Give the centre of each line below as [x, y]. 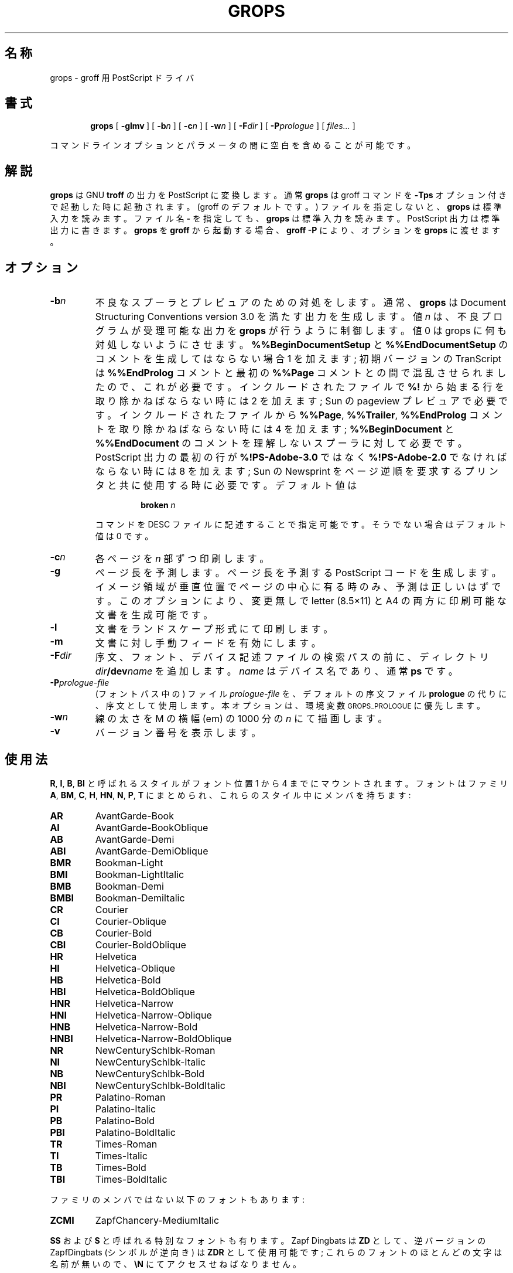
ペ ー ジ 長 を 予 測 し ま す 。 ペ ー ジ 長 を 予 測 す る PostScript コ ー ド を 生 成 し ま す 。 [298, 573]
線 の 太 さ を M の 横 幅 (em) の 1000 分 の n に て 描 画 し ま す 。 [241, 719]
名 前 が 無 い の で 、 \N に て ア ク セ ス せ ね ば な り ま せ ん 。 [176, 1264]
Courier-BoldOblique [141, 944]
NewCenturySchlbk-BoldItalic [160, 1085]
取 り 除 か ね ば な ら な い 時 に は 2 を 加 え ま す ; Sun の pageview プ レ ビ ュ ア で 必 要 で [301, 401]
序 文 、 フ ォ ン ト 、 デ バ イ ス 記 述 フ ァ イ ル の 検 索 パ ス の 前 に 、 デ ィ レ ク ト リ [292, 657]
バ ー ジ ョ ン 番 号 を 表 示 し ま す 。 [178, 733]
